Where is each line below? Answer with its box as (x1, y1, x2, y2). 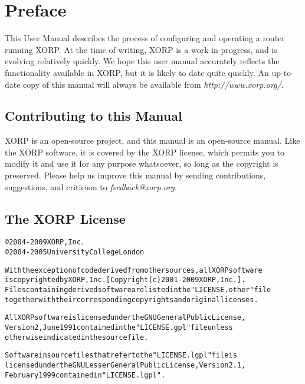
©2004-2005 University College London (5, 248, 145, 257)
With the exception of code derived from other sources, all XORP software (5, 266, 263, 274)
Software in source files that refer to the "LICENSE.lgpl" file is (5, 351, 237, 360)
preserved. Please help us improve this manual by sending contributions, (5, 169, 266, 181)
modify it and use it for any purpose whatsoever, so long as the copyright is (5, 157, 278, 170)
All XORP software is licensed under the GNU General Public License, (5, 313, 246, 322)
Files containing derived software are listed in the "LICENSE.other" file (5, 286, 271, 294)
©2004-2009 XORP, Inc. (5, 238, 86, 247)
